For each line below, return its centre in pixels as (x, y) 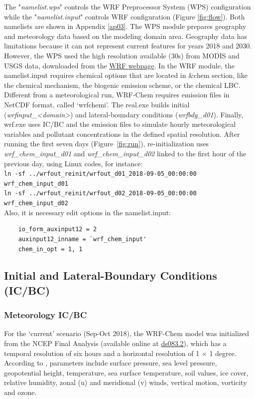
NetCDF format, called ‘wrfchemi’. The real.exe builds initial (97, 104)
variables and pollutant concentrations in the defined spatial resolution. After (122, 134)
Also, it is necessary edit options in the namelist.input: (87, 212)
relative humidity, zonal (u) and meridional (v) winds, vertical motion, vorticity (126, 382)
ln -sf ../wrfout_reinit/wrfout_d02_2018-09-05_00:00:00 (100, 194)
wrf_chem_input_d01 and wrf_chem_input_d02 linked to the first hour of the (125, 153)
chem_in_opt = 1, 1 (50, 249)
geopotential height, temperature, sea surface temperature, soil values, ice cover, (126, 372)
